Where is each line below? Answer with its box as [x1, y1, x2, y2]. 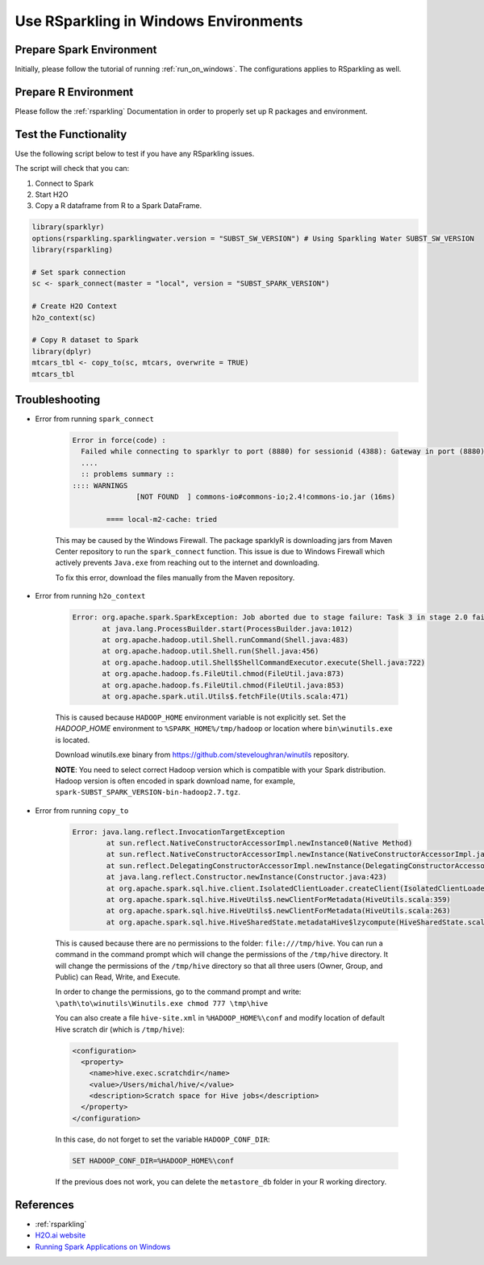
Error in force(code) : [72, 436, 167, 445]
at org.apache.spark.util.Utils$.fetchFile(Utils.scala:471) [102, 691, 349, 701]
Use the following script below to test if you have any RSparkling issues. [15, 148, 255, 158]
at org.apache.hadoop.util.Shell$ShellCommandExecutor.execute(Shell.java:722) [102, 658, 426, 667]
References [15, 1198, 74, 1212]
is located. [55, 735, 90, 745]
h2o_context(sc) [31, 313, 97, 322]
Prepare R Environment [15, 85, 134, 98]
